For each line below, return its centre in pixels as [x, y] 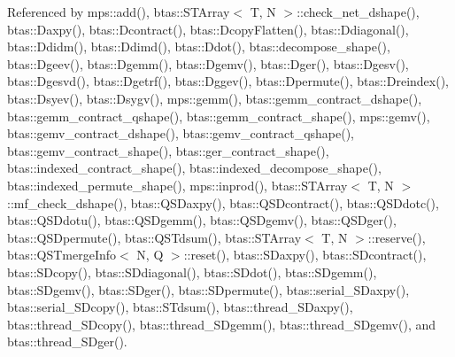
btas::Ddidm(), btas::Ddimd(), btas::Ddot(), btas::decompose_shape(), [199, 47]
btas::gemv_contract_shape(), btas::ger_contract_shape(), [168, 150]
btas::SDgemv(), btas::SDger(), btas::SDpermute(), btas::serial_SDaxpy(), [208, 289]
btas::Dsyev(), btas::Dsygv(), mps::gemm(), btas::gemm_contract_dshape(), [215, 98]
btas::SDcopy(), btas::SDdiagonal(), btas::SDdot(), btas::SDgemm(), [192, 272]
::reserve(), [397, 237]
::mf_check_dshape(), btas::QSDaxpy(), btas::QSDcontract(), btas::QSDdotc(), [223, 202]
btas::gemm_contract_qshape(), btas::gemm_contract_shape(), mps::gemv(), [219, 116]
